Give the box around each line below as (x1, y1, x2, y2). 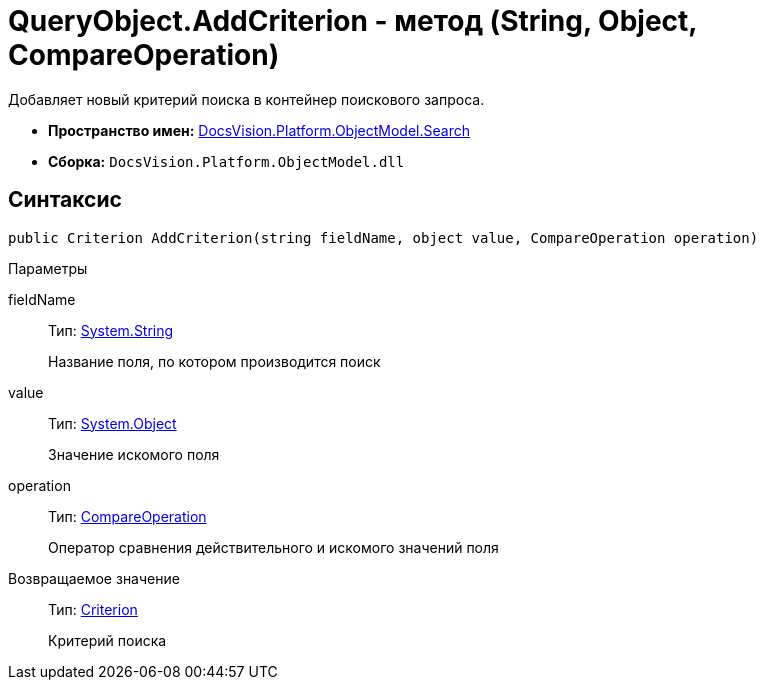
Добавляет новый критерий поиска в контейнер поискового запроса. (8, 90, 485, 108)
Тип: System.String (48, 321, 174, 339)
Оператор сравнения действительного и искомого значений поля (48, 538, 499, 556)
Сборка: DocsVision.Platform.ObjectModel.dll (48, 152, 405, 170)
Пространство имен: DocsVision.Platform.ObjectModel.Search (48, 121, 470, 139)
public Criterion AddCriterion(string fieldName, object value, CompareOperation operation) (8, 229, 759, 246)
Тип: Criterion (48, 600, 138, 618)
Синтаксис (8, 187, 122, 213)
